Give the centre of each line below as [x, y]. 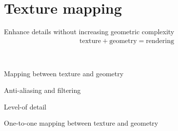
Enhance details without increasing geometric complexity [89, 32]
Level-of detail [25, 106]
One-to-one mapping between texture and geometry [81, 123]
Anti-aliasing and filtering [42, 90]
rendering [160, 41]
